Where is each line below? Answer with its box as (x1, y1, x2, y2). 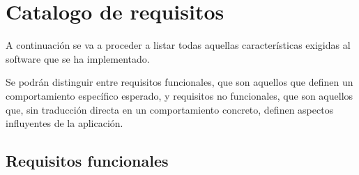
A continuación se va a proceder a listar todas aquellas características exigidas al (6, 38, 351, 52)
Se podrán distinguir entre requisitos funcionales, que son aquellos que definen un (6, 75, 353, 89)
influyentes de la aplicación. (6, 116, 123, 130)
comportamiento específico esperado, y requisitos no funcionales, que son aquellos (6, 88, 353, 102)
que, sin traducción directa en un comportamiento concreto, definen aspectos (6, 102, 334, 116)
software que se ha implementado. (6, 51, 150, 66)
